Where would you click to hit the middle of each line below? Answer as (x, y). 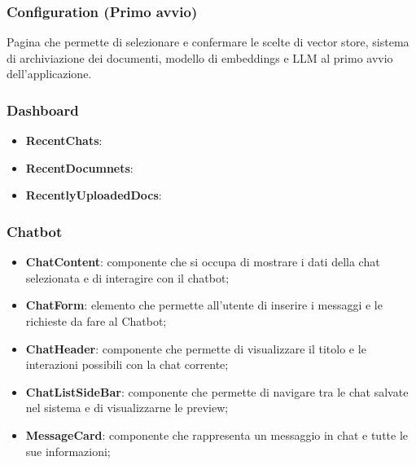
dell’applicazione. (49, 74)
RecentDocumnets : (79, 167)
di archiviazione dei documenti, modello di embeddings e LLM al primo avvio (200, 57)
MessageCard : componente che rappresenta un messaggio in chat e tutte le (217, 434)
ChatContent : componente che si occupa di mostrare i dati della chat (203, 262)
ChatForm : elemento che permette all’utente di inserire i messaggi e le (204, 305)
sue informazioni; (68, 451)
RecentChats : (64, 140)
